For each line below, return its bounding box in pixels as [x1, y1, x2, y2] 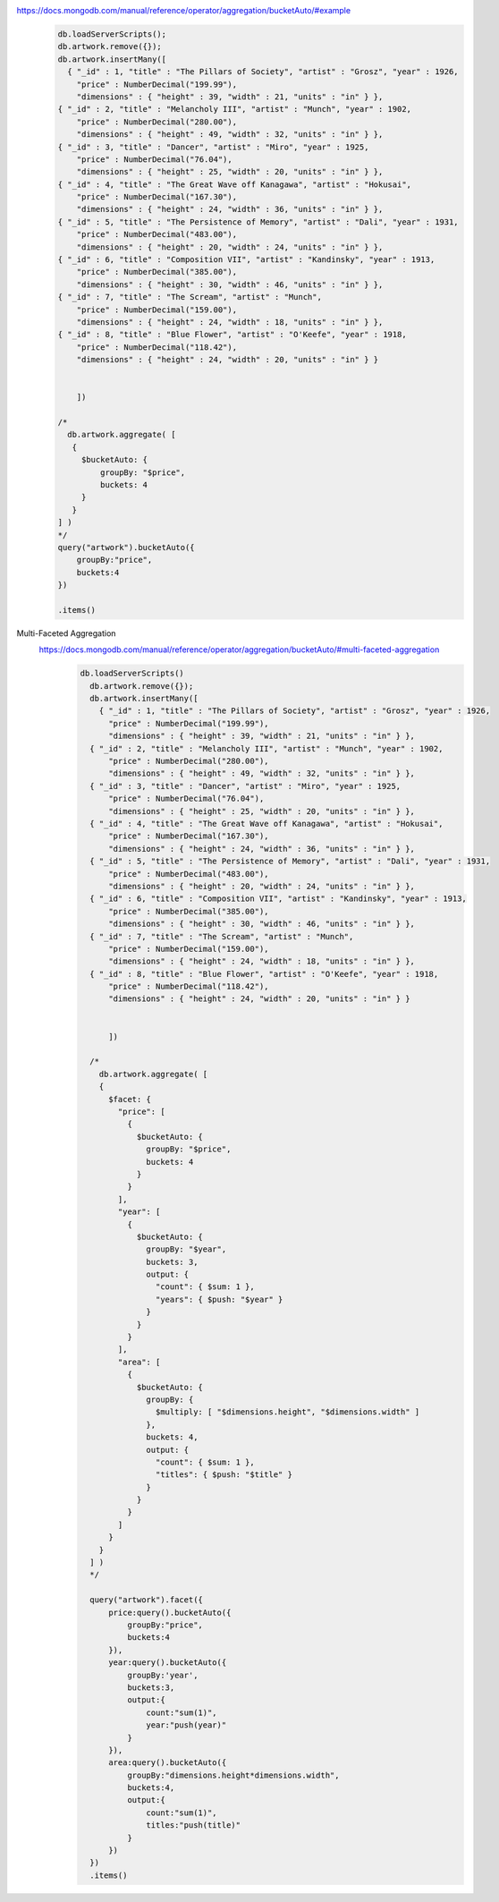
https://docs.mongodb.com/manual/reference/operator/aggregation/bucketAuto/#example [16, 5, 351, 15]
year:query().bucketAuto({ [108, 1658, 227, 1668]
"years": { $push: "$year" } [155, 1294, 283, 1304]
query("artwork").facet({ [89, 1595, 203, 1605]
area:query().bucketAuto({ [108, 1758, 227, 1768]
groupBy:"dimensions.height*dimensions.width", [126, 1770, 340, 1780]
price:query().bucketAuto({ [108, 1607, 232, 1618]
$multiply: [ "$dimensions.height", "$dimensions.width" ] [155, 1407, 420, 1417]
